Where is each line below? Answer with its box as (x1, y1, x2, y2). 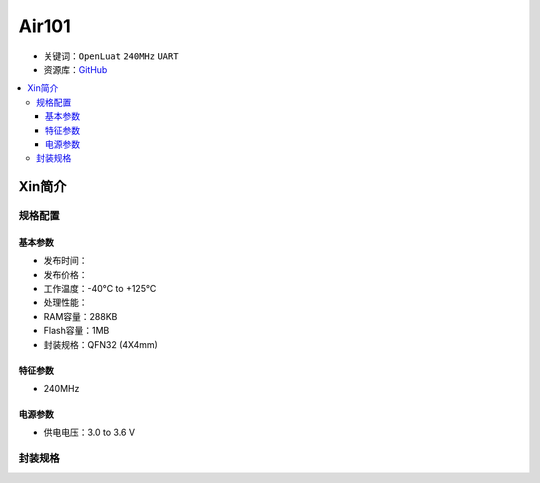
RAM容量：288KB (43, 310, 118, 322)
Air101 (18, 15, 71, 37)
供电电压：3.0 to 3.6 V (43, 426, 135, 439)
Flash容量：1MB (43, 325, 110, 337)
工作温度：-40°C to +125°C (43, 283, 157, 295)
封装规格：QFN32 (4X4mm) (43, 338, 159, 350)
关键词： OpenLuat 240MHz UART (43, 50, 179, 62)
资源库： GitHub (43, 63, 108, 75)
